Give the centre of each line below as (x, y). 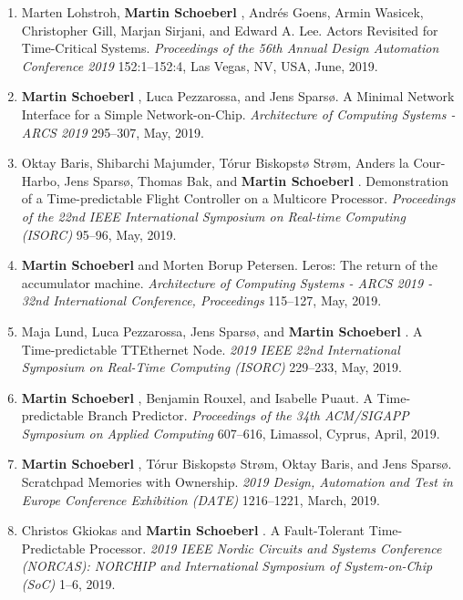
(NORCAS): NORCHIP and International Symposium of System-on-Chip (227, 566)
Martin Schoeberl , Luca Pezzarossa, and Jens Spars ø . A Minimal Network (238, 96)
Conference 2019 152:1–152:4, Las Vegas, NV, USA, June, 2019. (200, 65)
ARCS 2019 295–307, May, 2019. (113, 132)
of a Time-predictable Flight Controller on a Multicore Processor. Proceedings (238, 198)
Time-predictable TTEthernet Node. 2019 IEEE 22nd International (211, 349)
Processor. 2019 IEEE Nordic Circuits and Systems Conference (265, 548)
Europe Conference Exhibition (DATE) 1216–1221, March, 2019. (201, 499)
